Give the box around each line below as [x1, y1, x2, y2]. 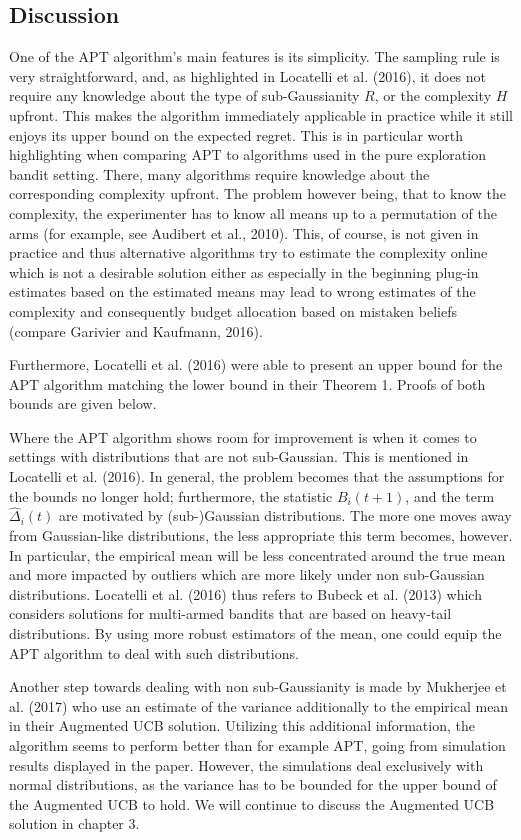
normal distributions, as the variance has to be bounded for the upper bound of [9, 774, 497, 795]
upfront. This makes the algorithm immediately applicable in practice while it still [9, 104, 513, 125]
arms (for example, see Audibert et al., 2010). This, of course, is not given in [9, 222, 479, 243]
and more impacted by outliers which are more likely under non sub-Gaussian [9, 564, 485, 585]
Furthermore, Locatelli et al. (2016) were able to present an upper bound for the [9, 354, 503, 375]
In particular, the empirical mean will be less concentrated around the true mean [9, 544, 506, 565]
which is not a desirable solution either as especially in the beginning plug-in [9, 261, 479, 282]
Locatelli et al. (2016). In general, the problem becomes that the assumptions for [9, 466, 505, 487]
